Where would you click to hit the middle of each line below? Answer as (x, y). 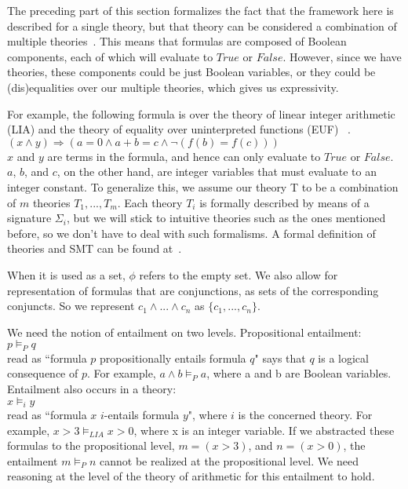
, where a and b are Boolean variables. (299, 373)
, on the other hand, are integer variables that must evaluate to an (217, 172)
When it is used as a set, (66, 274)
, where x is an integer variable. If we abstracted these (264, 430)
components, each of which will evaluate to (110, 56)
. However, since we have (342, 56)
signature (29, 218)
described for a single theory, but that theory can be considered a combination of (202, 26)
